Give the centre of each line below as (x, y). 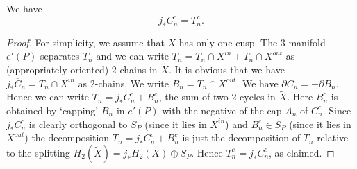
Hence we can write (48, 97)
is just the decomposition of (241, 137)
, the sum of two (193, 97)
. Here (300, 97)
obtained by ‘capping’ (52, 110)
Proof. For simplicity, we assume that (85, 42)
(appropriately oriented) (58, 69)
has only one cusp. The (228, 42)
